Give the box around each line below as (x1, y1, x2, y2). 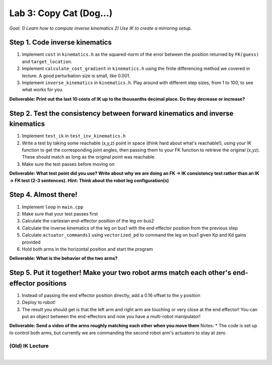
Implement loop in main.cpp (22, 204, 84, 210)
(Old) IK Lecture (9, 342, 49, 349)
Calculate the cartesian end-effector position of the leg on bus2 (22, 218, 154, 224)
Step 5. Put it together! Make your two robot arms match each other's (9, 268, 232, 277)
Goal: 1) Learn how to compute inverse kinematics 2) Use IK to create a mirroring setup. (9, 25, 192, 31)
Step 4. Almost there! (9, 190, 78, 199)
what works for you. (22, 87, 63, 93)
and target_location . (22, 58, 73, 64)
